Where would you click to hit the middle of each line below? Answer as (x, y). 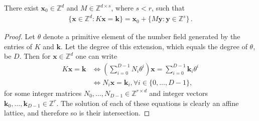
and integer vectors (178, 93)
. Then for (35, 56)
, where (122, 8)
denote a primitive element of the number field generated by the (142, 36)
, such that (168, 8)
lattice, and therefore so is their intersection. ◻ (77, 113)
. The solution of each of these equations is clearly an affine (148, 103)
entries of (18, 46)
